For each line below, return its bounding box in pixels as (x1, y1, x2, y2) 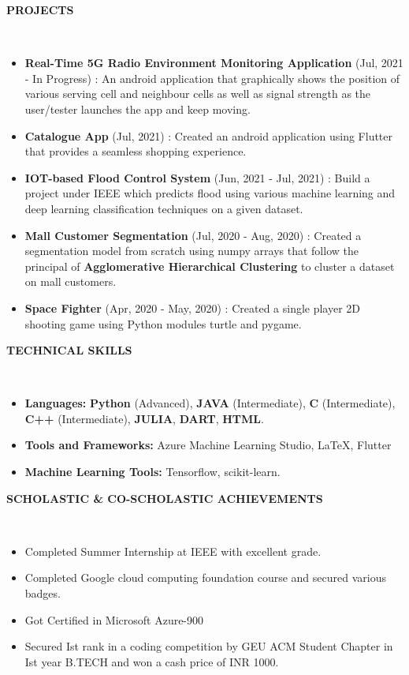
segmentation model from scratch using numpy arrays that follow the (24, 242, 359, 259)
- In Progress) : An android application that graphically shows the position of (24, 69, 400, 86)
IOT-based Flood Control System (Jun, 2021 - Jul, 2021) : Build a (24, 169, 370, 186)
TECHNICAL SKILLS (6, 342, 132, 358)
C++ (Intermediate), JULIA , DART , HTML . (24, 410, 264, 426)
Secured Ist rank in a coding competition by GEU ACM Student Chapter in (24, 638, 393, 654)
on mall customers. (24, 273, 117, 290)
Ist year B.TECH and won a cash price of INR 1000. (24, 653, 279, 669)
